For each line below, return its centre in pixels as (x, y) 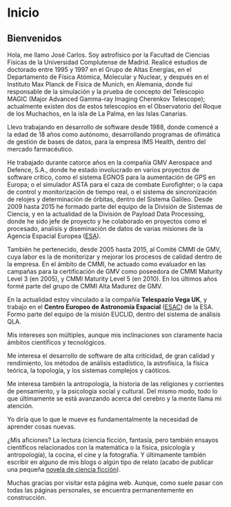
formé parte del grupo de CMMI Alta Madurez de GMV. (85, 286)
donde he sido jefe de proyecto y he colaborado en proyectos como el (107, 221)
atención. (20, 406)
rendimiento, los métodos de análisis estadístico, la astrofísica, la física (108, 363)
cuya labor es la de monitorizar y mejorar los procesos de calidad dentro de (115, 257)
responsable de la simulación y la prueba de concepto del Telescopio (106, 92)
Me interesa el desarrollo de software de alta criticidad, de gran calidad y (111, 356)
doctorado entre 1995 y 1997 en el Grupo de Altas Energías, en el (99, 70)
